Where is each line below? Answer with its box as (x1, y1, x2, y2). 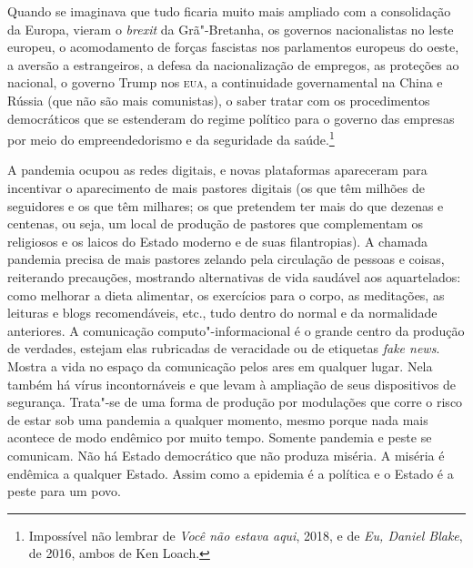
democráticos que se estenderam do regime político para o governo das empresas (7, 108, 455, 127)
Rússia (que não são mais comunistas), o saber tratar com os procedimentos (7, 90, 430, 109)
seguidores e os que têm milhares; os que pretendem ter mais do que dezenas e (7, 196, 444, 215)
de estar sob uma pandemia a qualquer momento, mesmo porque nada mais (7, 410, 428, 429)
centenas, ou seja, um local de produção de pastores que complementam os (7, 214, 423, 233)
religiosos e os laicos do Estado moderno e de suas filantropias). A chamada (7, 231, 428, 250)
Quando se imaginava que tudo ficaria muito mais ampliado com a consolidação (7, 2, 451, 20)
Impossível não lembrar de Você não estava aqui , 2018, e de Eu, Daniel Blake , (28, 525, 463, 544)
